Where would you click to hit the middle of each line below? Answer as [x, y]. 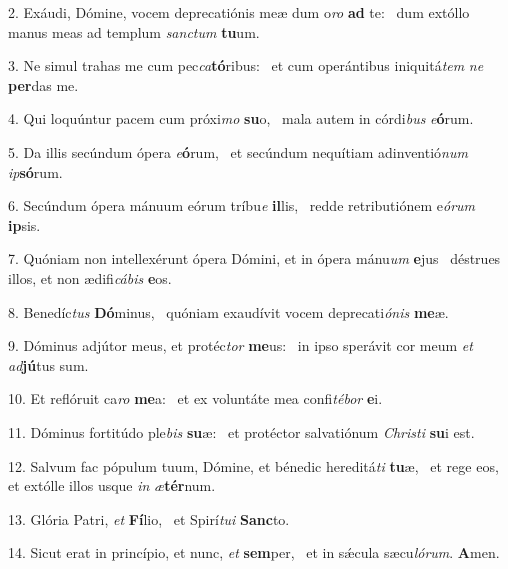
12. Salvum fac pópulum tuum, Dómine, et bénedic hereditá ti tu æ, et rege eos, [253, 465]
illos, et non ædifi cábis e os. [90, 277]
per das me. [43, 84]
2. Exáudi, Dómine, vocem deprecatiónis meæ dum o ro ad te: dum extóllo [239, 12]
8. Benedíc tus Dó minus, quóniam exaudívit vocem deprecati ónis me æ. [228, 311]
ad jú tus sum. [48, 364]
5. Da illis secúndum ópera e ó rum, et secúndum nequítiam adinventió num [238, 151]
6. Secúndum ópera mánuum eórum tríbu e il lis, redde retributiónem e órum [242, 205]
